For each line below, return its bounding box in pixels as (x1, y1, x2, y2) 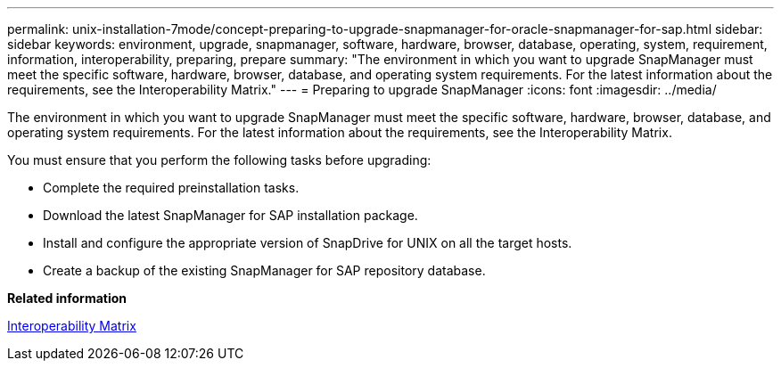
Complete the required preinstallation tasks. (43, 180, 300, 195)
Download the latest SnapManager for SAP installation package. (43, 208, 418, 223)
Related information (7, 290, 127, 306)
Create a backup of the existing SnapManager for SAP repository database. (43, 263, 486, 278)
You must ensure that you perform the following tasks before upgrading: (7, 152, 432, 168)
